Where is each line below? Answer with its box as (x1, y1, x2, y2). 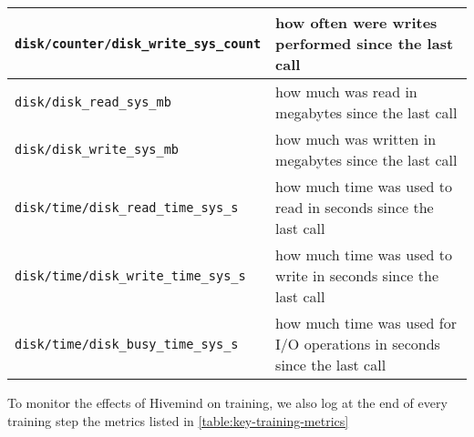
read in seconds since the (275, 197, 434, 218)
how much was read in (275, 81, 417, 102)
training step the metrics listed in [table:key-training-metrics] (7, 411, 349, 430)
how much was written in (275, 128, 437, 149)
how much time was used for (275, 312, 457, 333)
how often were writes (275, 12, 438, 33)
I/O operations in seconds (275, 333, 440, 354)
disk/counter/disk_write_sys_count (15, 36, 262, 51)
